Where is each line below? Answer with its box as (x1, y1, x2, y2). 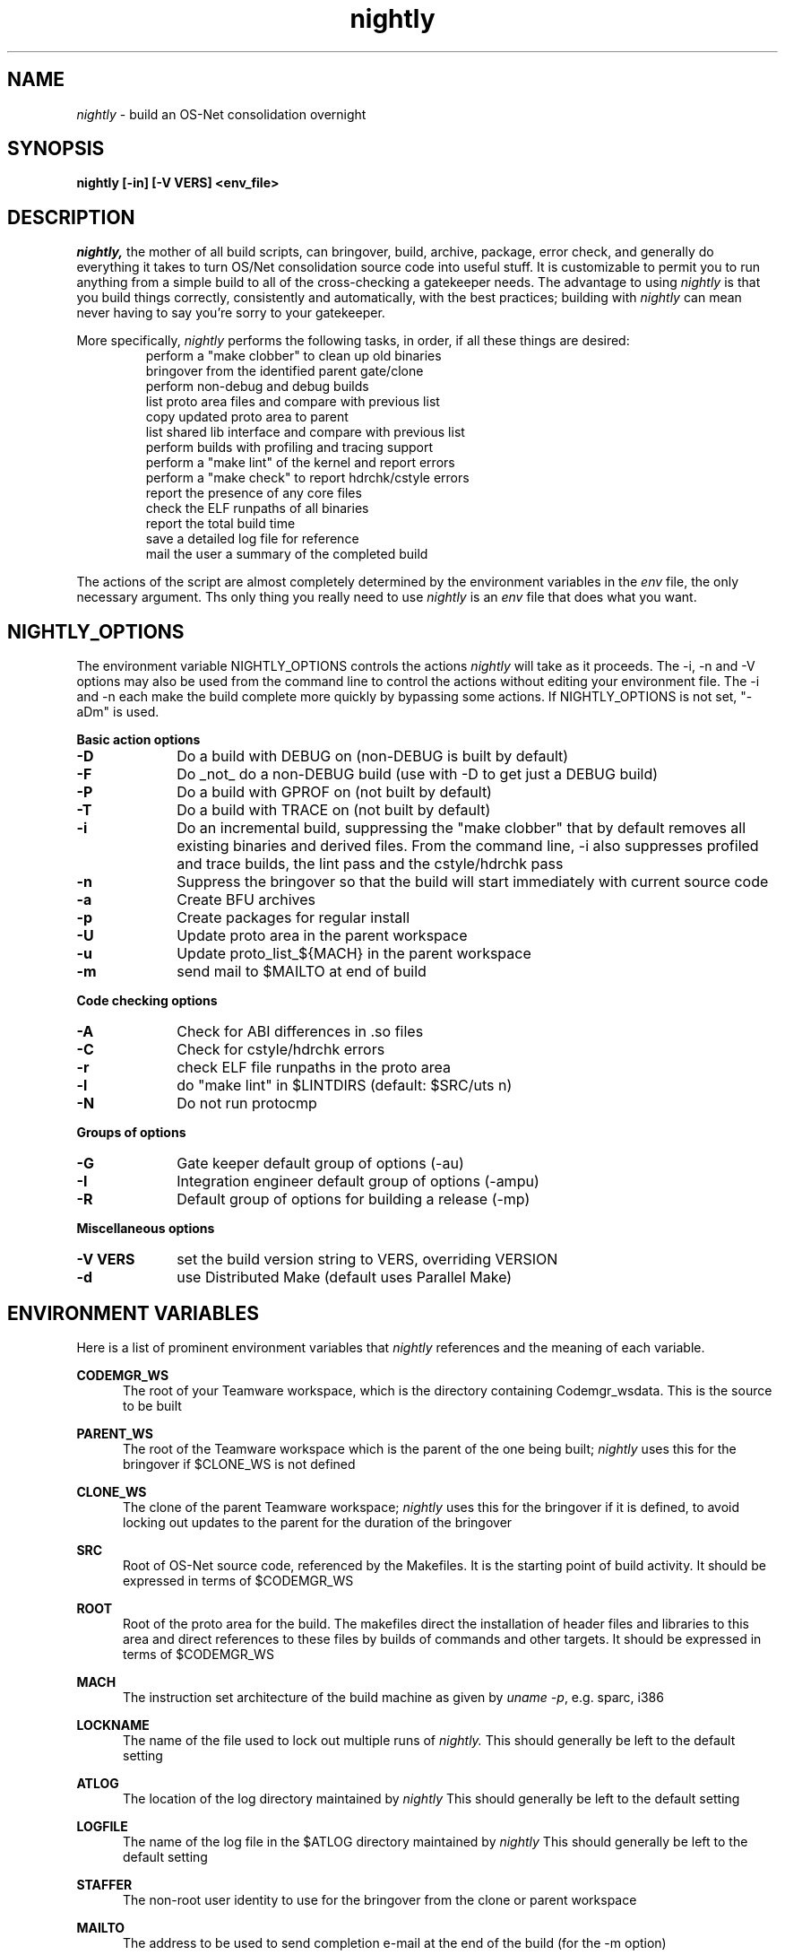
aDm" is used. (76, 704, 160, 720)
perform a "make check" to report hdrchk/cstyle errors (145, 470, 470, 486)
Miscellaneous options (76, 1221, 215, 1237)
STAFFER (76, 1876, 133, 1892)
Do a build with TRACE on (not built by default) (177, 801, 491, 820)
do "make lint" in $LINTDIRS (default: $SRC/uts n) (177, 1076, 513, 1095)
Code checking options (76, 993, 218, 1009)
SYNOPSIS (7, 137, 105, 161)
